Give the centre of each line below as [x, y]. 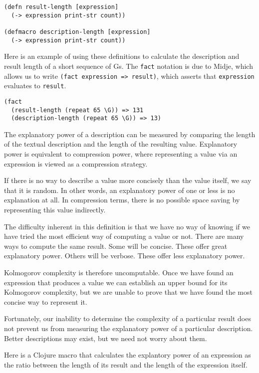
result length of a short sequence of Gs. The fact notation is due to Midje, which [129, 66]
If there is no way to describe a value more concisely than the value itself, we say [128, 180]
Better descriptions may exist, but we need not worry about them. [106, 338]
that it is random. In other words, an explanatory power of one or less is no [120, 190]
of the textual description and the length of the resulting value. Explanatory [121, 144]
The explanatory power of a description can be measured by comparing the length [130, 134]
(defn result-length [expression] [61, 7]
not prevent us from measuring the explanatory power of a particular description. [129, 328]
